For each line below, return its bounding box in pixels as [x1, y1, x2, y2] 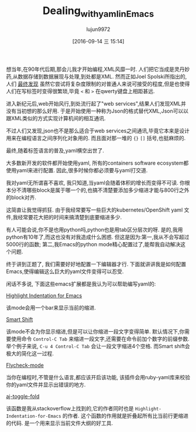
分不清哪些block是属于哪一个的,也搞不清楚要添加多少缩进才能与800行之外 [11, 186, 190, 193]
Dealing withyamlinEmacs [42, 4, 154, 19]
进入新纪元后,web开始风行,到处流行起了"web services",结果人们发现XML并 [6, 100, 186, 107]
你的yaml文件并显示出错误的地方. [6, 381, 86, 388]
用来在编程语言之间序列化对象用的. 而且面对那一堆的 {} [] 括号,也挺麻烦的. [6, 134, 186, 141]
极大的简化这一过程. [6, 350, 54, 357]
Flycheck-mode [6, 362, 44, 369]
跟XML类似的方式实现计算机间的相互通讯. [6, 114, 106, 121]
